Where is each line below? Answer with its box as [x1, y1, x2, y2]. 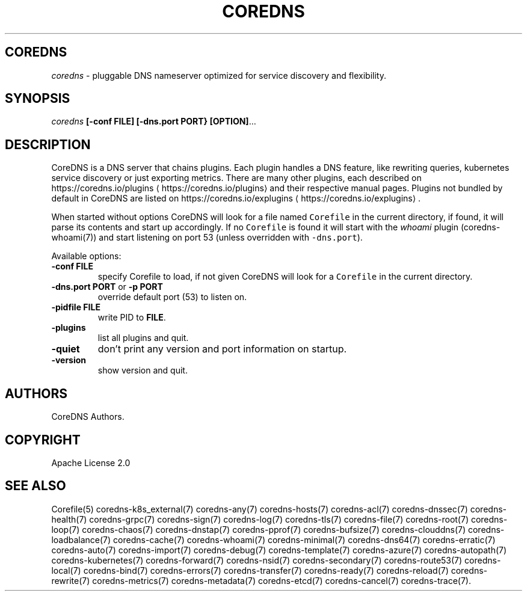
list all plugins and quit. [97, 333, 189, 343]
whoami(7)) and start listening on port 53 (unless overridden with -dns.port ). [51, 232, 363, 243]
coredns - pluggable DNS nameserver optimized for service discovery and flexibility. [51, 70, 387, 81]
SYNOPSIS [5, 91, 70, 106]
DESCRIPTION [5, 137, 91, 152]
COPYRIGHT [5, 432, 81, 447]
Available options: [51, 251, 122, 262]
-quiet [51, 343, 80, 355]
